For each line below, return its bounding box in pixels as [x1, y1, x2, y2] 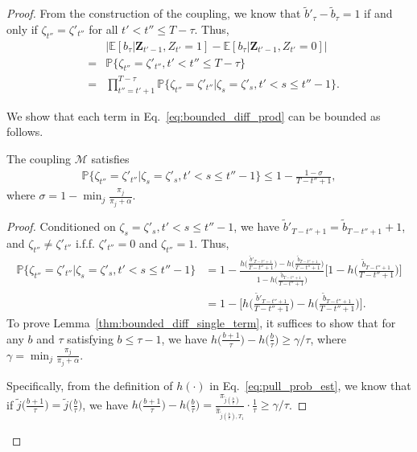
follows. [6, 123, 43, 140]
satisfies [91, 150, 130, 166]
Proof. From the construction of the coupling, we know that [6, 5, 301, 22]
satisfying [67, 330, 114, 347]
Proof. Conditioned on [6, 218, 116, 235]
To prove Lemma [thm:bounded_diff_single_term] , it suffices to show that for [6, 314, 396, 331]
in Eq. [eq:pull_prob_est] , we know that [209, 377, 411, 394]
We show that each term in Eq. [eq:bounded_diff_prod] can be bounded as [6, 107, 381, 124]
